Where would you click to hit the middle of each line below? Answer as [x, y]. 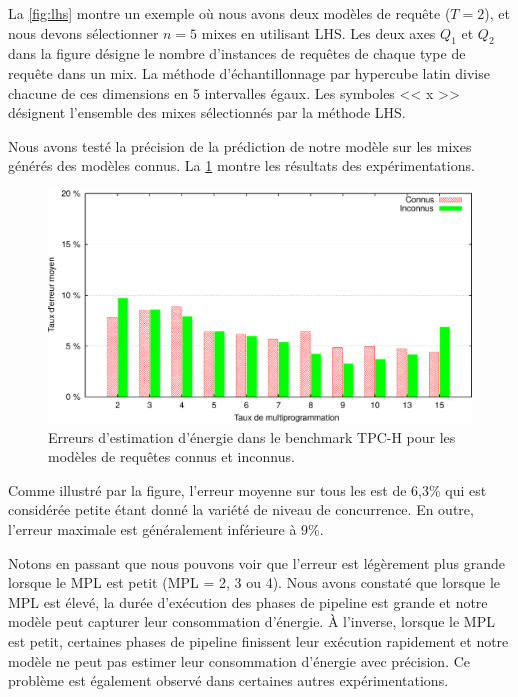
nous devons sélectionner [83, 32]
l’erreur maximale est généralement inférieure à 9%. [166, 529]
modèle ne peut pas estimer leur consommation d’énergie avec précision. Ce [239, 660]
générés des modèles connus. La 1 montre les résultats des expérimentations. [241, 165]
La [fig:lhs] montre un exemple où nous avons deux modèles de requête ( [229, 13]
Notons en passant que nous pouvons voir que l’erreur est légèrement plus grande [256, 562]
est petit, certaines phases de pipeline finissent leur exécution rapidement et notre [258, 641]
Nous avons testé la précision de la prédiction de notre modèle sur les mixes [240, 145]
